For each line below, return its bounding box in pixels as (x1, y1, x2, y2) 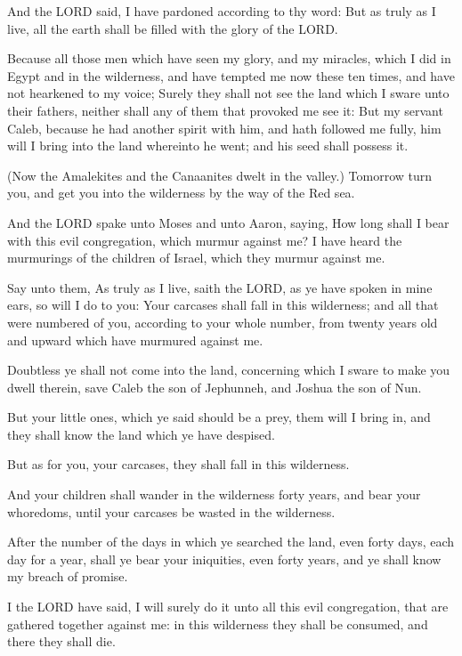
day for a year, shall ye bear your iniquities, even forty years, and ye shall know (7, 549, 442, 568)
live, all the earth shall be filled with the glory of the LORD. (7, 19, 338, 37)
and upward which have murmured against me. (7, 330, 263, 349)
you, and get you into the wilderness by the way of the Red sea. (7, 183, 355, 202)
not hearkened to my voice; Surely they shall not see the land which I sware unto (7, 84, 450, 102)
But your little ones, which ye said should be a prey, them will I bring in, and (7, 408, 431, 426)
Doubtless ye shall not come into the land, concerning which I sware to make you (7, 360, 450, 379)
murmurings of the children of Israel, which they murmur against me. (7, 248, 385, 267)
